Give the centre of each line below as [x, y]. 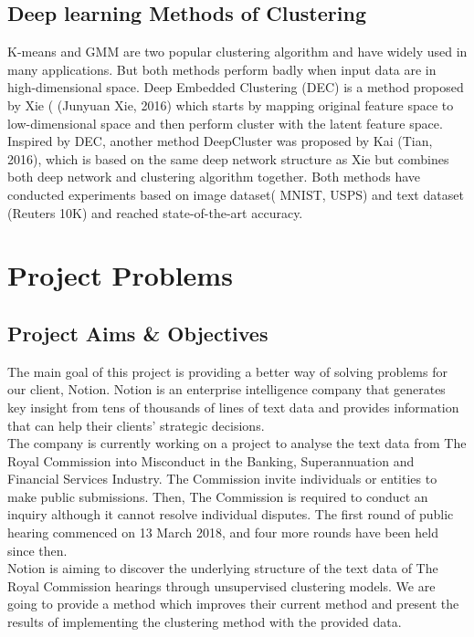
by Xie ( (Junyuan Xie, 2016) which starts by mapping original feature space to [231, 104]
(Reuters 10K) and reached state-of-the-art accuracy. [155, 212]
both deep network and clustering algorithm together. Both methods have [214, 177]
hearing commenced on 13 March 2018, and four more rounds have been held [223, 533]
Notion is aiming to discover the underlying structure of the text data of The [223, 568]
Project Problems [120, 275]
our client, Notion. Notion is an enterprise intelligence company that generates [226, 389]
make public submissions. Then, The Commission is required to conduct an [218, 496]
